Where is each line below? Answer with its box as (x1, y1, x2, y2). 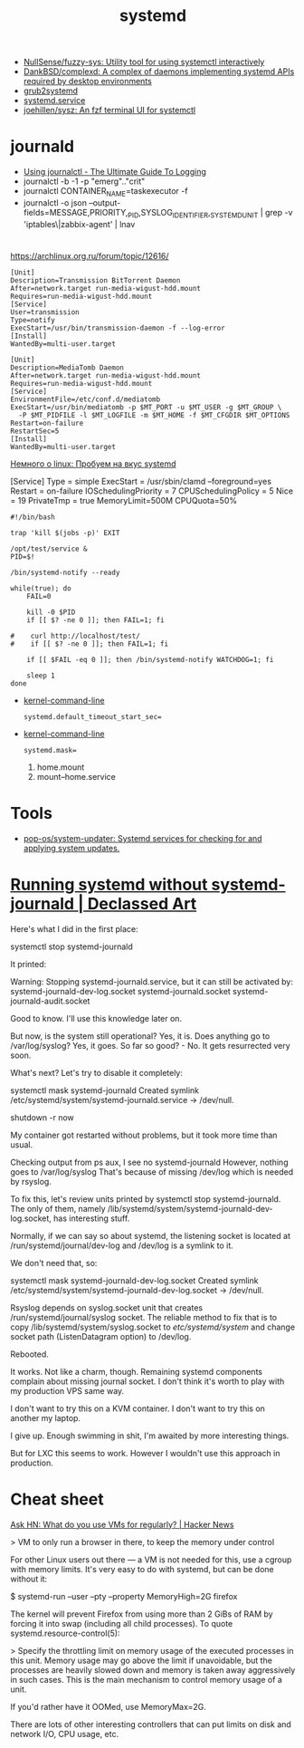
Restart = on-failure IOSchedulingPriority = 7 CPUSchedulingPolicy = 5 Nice (10, 485, 293, 496)
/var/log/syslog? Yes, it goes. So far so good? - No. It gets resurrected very (10, 1040, 290, 1051)
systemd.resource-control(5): (10, 1628, 120, 1638)
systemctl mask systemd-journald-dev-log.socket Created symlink (10, 1274, 259, 1286)
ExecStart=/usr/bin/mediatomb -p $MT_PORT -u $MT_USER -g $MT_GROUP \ (10, 402, 282, 412)
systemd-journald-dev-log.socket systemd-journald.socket (10, 985, 232, 996)
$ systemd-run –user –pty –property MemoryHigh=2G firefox (10, 1590, 238, 1601)
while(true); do (10, 583, 71, 593)
